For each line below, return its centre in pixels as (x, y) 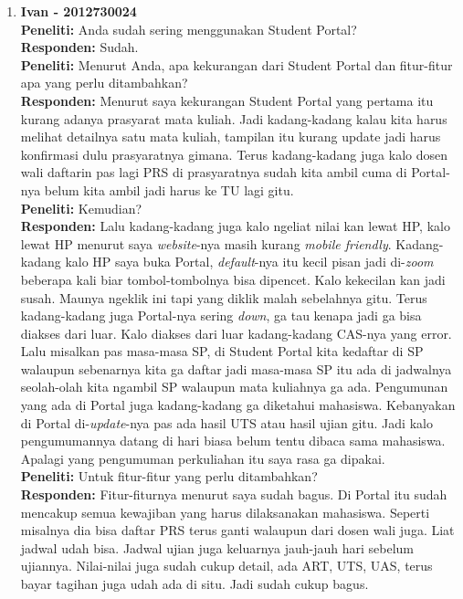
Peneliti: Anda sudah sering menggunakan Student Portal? (189, 29)
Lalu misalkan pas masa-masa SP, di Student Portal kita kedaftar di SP (222, 351)
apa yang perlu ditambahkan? (104, 83)
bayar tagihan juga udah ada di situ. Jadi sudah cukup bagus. (195, 583)
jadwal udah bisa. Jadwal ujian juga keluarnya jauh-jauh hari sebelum (217, 547)
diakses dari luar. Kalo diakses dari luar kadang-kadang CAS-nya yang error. (236, 333)
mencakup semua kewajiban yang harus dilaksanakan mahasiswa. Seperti (225, 512)
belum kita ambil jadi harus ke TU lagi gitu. (169, 189)
